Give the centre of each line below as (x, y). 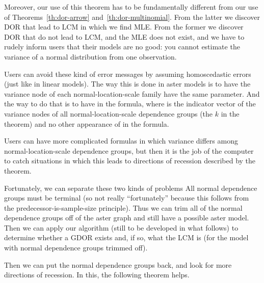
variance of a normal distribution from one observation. (90, 56)
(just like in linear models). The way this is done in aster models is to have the (127, 84)
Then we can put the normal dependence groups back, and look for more (118, 264)
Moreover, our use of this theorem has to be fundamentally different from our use (131, 7)
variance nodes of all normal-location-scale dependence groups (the (109, 113)
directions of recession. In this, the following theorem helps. (97, 275)
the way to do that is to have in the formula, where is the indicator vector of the (130, 104)
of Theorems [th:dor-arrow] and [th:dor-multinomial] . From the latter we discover (132, 17)
